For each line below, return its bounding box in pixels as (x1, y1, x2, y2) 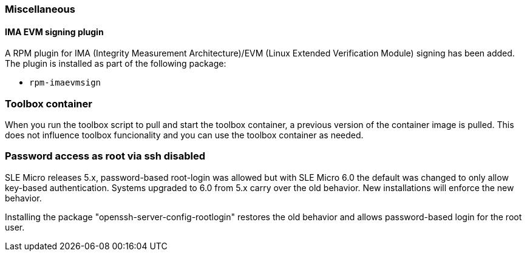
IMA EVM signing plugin (5, 26, 104, 37)
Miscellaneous (5, 3, 75, 15)
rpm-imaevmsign (29, 78, 101, 88)
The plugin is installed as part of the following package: (5, 58, 226, 69)
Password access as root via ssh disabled (5, 150, 206, 163)
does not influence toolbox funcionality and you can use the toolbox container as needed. (5, 129, 364, 140)
